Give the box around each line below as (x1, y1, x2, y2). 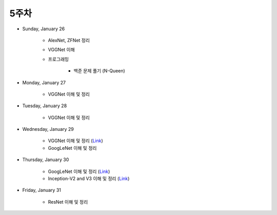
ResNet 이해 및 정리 (48, 199, 88, 205)
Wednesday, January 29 (22, 126, 74, 132)
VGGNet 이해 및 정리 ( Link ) (48, 138, 103, 144)
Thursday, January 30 (22, 157, 69, 163)
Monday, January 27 (22, 80, 66, 86)
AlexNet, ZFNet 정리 (48, 37, 90, 43)
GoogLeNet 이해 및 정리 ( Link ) (48, 168, 110, 174)
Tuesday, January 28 (22, 103, 67, 109)
